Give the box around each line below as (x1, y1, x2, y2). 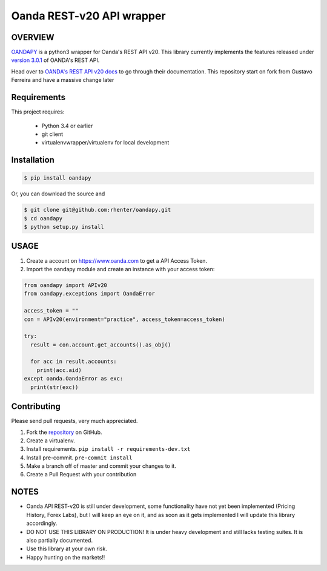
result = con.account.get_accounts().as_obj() (30, 341, 171, 348)
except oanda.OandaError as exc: (24, 375, 124, 382)
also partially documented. (26, 536, 93, 544)
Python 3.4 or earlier (41, 122, 93, 129)
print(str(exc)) (30, 383, 79, 391)
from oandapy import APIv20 (24, 282, 107, 288)
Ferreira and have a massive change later (11, 76, 114, 84)
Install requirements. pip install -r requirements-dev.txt (26, 445, 191, 453)
